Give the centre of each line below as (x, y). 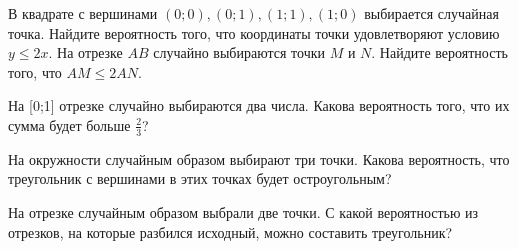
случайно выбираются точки (239, 52)
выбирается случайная (431, 13)
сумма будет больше (69, 124)
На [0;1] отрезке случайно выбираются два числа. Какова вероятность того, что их (259, 105)
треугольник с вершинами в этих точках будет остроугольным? (200, 178)
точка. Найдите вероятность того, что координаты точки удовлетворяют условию (254, 32)
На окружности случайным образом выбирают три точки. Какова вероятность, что (259, 158)
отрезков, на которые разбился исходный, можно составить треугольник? (230, 231)
